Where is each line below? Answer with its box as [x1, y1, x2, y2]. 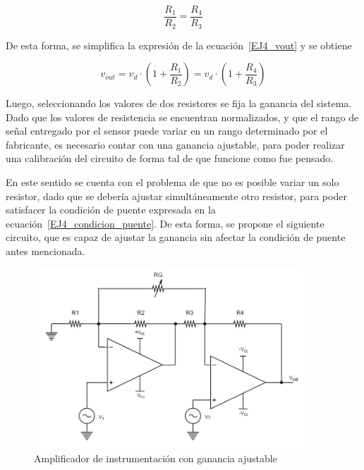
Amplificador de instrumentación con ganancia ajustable [34, 451, 277, 465]
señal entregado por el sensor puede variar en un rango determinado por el [6, 123, 328, 138]
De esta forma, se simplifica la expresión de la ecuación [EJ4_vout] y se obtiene [6, 37, 352, 52]
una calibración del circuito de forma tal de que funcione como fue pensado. [6, 151, 334, 166]
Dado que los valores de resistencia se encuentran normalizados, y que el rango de [6, 109, 359, 124]
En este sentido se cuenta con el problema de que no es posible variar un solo [6, 175, 339, 190]
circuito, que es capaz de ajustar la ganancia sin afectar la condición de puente [6, 230, 346, 245]
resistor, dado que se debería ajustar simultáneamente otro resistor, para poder [6, 188, 347, 203]
